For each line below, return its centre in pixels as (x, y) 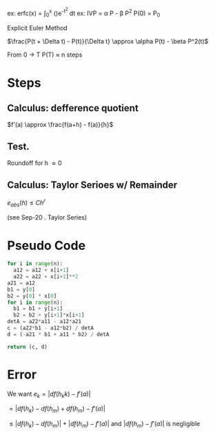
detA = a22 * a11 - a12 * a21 (44, 322)
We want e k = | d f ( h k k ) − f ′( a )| (49, 395)
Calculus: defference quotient (73, 108)
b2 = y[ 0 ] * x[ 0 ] (32, 296)
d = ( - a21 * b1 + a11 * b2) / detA (58, 334)
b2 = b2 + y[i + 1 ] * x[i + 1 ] (49, 315)
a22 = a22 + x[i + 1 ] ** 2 (46, 277)
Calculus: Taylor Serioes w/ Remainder (92, 185)
